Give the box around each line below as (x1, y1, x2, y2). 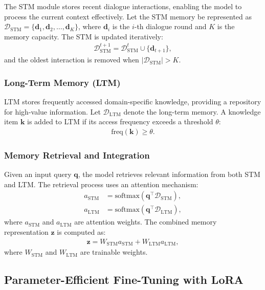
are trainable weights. (80, 247, 148, 257)
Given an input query (4, 169, 72, 180)
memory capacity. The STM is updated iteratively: (4, 31, 163, 41)
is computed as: (57, 227, 106, 237)
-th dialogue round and (134, 21, 207, 32)
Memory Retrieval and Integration (4, 148, 150, 161)
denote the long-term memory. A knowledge (123, 106, 261, 117)
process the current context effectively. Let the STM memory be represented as (4, 11, 252, 21)
